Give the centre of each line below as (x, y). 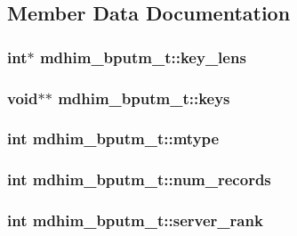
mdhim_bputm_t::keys (144, 98)
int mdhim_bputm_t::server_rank (135, 220)
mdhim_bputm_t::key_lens (143, 57)
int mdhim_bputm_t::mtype (113, 138)
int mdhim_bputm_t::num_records (139, 179)
